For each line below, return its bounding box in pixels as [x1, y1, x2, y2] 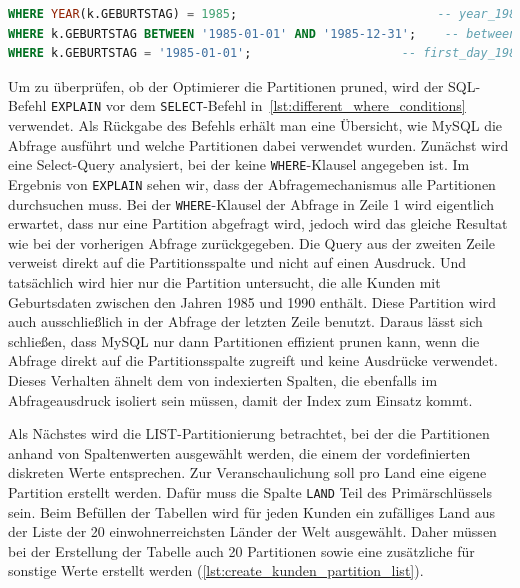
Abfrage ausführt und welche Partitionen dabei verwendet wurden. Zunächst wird [8, 134, 509, 155]
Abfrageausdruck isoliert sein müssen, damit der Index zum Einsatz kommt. [8, 389, 473, 410]
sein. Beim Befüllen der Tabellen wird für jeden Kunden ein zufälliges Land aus [8, 501, 496, 522]
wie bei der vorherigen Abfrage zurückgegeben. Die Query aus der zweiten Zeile [8, 232, 496, 253]
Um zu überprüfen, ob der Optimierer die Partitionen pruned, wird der [8, 75, 444, 96]
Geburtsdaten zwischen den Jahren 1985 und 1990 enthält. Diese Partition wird [8, 291, 496, 312]
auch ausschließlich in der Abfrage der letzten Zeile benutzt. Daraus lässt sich [8, 311, 483, 332]
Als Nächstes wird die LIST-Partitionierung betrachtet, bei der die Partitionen [8, 423, 490, 444]
